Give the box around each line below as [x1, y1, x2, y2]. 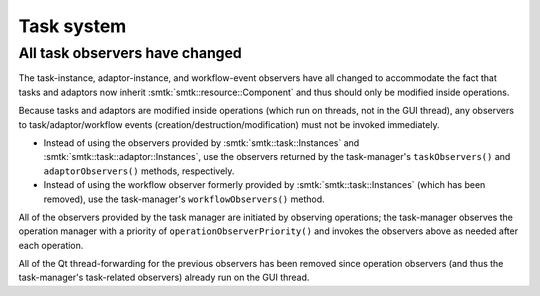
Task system [18, 15, 127, 37]
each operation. [18, 239, 84, 251]
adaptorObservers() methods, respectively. [43, 165, 235, 177]
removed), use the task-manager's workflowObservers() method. [43, 193, 325, 205]
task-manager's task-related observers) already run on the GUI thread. [18, 271, 310, 284]
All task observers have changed [18, 44, 242, 62]
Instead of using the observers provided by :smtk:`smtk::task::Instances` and [43, 136, 360, 149]
